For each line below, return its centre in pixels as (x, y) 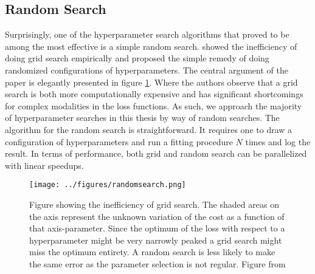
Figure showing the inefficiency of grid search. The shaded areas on (154, 204)
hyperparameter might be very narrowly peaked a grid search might (156, 240)
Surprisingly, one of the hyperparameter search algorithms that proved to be (147, 34)
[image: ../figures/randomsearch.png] (108, 185)
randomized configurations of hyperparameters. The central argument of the (147, 70)
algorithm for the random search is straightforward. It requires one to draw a (149, 129)
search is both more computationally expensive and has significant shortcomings (154, 94)
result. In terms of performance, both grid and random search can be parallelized (156, 153)
